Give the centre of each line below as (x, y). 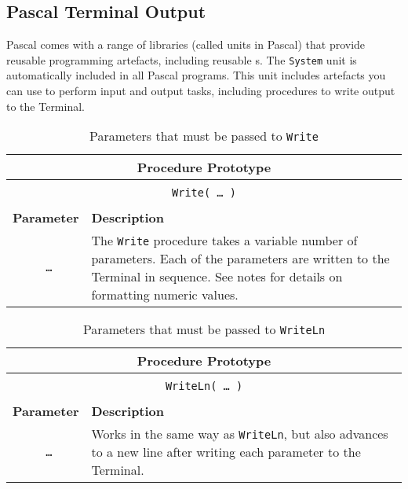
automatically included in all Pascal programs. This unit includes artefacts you (196, 75)
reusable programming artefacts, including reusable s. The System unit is (182, 59)
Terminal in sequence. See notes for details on (217, 277)
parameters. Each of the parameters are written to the (240, 259)
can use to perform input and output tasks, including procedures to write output (201, 91)
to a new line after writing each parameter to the (226, 452)
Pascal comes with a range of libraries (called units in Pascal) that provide (186, 44)
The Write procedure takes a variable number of (224, 241)
